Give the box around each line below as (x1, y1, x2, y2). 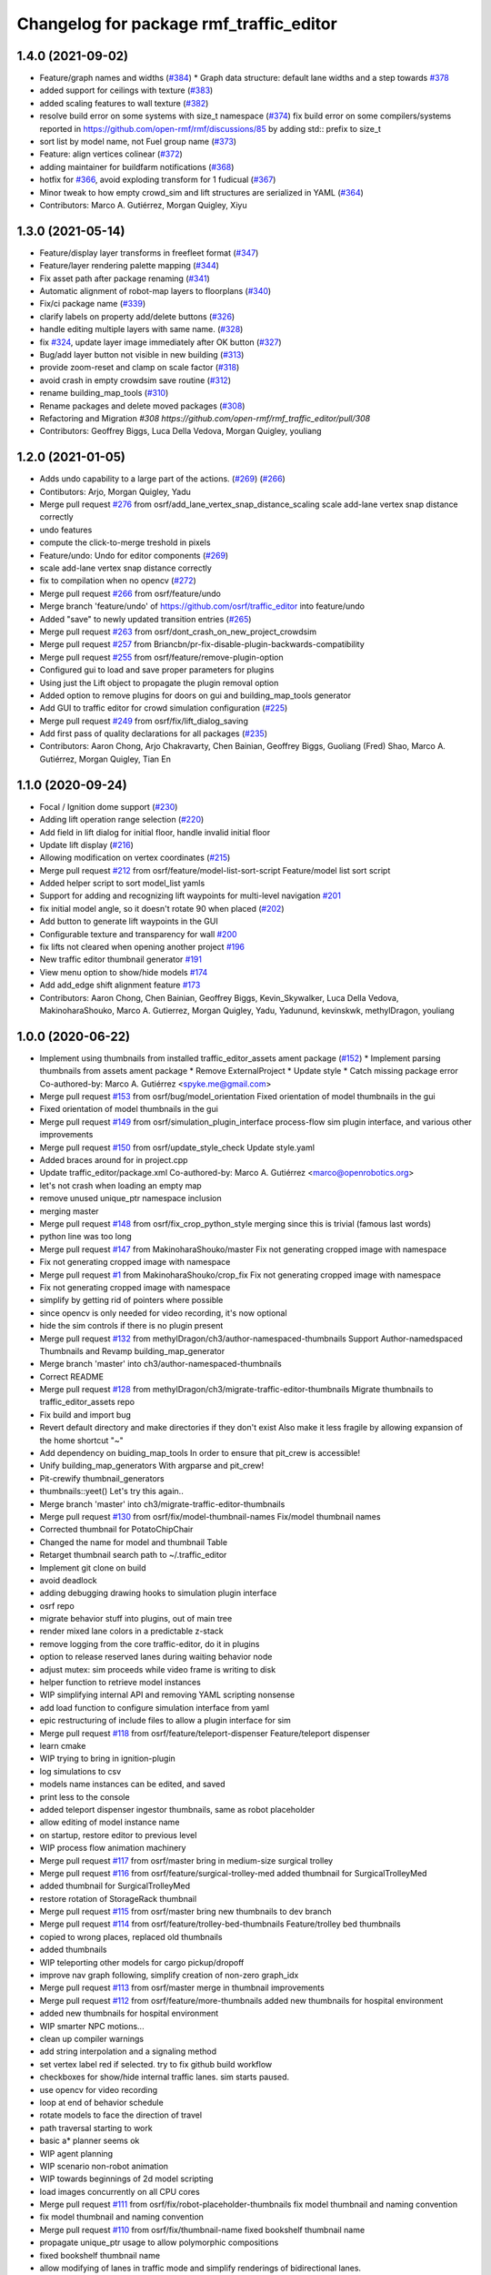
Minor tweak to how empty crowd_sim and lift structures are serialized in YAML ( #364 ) (39, 187, 364, 197)
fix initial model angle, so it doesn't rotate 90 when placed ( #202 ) (39, 903, 285, 914)
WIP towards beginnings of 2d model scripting (39, 2173, 214, 2184)
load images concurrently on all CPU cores (39, 2186, 200, 2197)
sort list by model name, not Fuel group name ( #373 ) (39, 136, 236, 147)
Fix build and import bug (39, 1409, 132, 1420)
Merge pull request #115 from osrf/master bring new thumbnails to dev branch (39, 1906, 332, 1917)
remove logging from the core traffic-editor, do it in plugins (39, 1638, 260, 1649)
